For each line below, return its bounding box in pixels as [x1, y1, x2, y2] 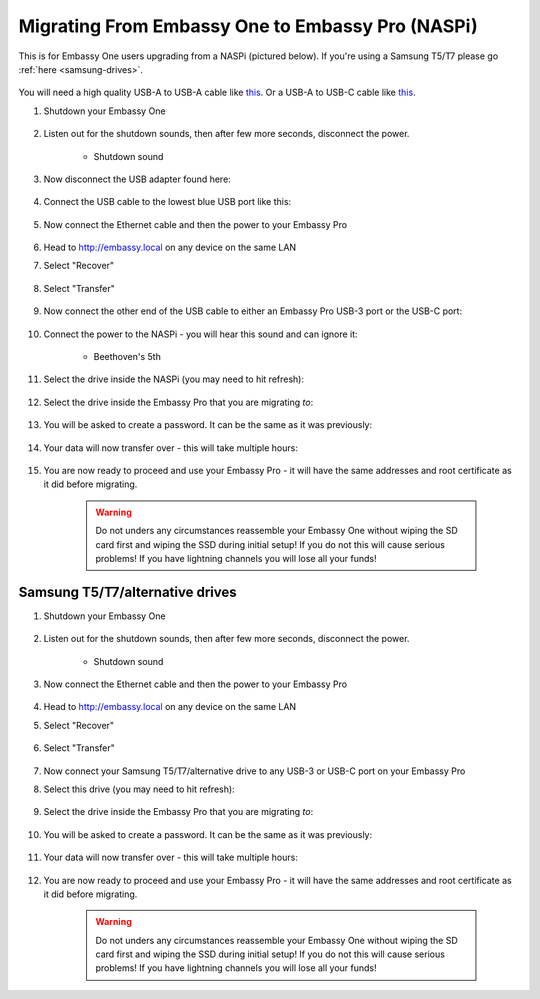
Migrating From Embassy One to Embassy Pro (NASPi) [18, 15, 479, 37]
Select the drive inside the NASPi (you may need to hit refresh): [43, 373, 305, 385]
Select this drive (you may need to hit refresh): [43, 783, 235, 795]
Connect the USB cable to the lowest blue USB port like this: [43, 196, 292, 208]
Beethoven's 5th [93, 351, 162, 363]
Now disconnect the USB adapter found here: [43, 173, 232, 185]
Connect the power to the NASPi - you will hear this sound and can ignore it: [43, 328, 359, 340]
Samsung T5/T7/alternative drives [18, 583, 237, 600]
